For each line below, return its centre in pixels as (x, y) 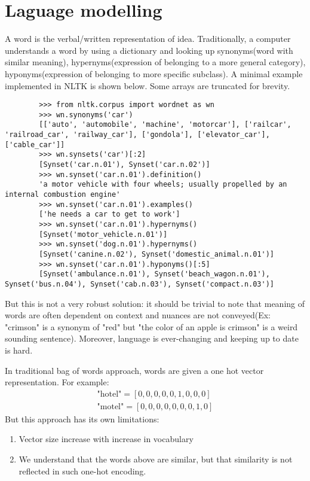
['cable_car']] (35, 144)
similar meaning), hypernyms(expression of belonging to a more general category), (155, 62)
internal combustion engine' (63, 194)
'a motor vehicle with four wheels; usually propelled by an (163, 185)
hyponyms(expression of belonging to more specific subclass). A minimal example (154, 73)
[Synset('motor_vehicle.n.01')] (103, 234)
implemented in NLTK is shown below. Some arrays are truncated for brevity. (148, 85)
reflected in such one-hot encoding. (82, 471)
